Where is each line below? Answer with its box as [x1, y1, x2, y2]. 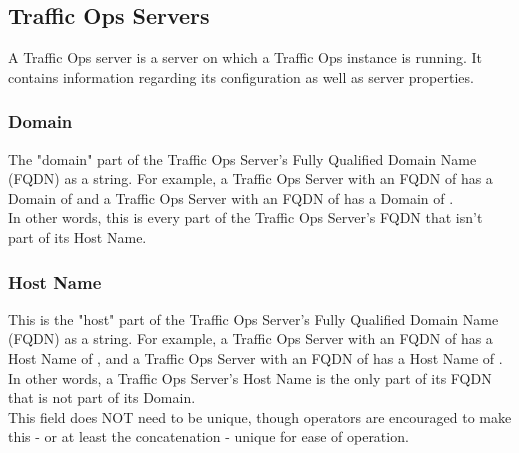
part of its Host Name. [8, 226, 147, 247]
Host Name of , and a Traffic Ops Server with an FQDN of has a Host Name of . [8, 347, 503, 368]
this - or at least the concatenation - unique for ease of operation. [8, 426, 409, 447]
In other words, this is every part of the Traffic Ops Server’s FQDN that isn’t [8, 207, 483, 228]
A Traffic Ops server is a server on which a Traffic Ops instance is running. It [8, 47, 483, 68]
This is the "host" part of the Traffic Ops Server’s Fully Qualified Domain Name [8, 308, 499, 329]
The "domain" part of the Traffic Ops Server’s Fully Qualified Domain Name [8, 148, 477, 169]
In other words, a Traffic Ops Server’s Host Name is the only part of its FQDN [8, 367, 492, 388]
